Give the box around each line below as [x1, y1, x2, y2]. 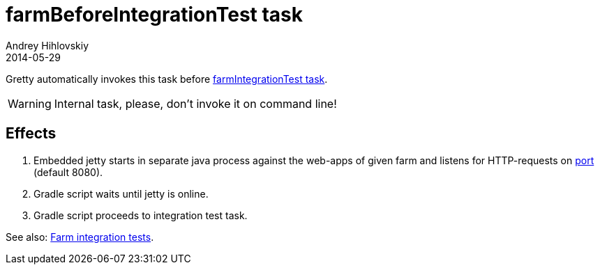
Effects [6, 125, 57, 143]
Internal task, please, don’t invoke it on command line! [54, 96, 337, 111]
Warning [8, 96, 52, 111]
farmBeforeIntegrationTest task [6, 3, 303, 26]
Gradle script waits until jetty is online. [33, 187, 209, 200]
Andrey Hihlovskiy [6, 39, 89, 51]
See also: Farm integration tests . [6, 230, 154, 243]
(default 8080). [33, 166, 103, 178]
